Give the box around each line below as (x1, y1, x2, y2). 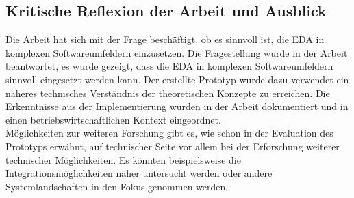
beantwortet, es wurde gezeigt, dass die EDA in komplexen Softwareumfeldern (5, 59, 333, 73)
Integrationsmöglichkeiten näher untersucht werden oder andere (5, 166, 273, 180)
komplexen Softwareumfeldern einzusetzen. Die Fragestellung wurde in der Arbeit (5, 45, 348, 59)
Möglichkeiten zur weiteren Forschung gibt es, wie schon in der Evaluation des (5, 126, 333, 140)
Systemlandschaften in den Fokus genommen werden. (5, 179, 229, 193)
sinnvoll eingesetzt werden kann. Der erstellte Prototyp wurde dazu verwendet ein (5, 72, 349, 86)
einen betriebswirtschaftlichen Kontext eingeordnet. (5, 112, 221, 126)
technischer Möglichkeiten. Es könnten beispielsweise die (5, 152, 241, 167)
